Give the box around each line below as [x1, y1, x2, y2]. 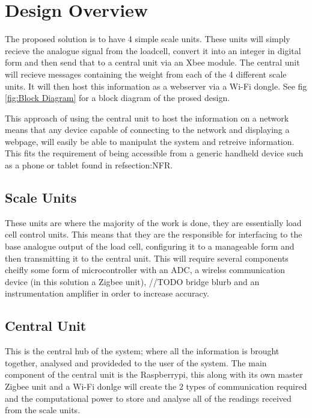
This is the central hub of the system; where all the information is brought [5, 345, 280, 357]
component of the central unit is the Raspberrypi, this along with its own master [5, 368, 303, 381]
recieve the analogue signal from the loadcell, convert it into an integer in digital [5, 44, 301, 57]
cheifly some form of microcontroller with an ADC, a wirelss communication [5, 263, 286, 276]
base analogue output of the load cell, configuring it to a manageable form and [5, 240, 295, 253]
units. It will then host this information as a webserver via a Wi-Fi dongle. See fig [5, 79, 307, 92]
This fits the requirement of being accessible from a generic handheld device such [5, 147, 304, 159]
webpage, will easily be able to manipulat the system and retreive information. [5, 135, 295, 147]
